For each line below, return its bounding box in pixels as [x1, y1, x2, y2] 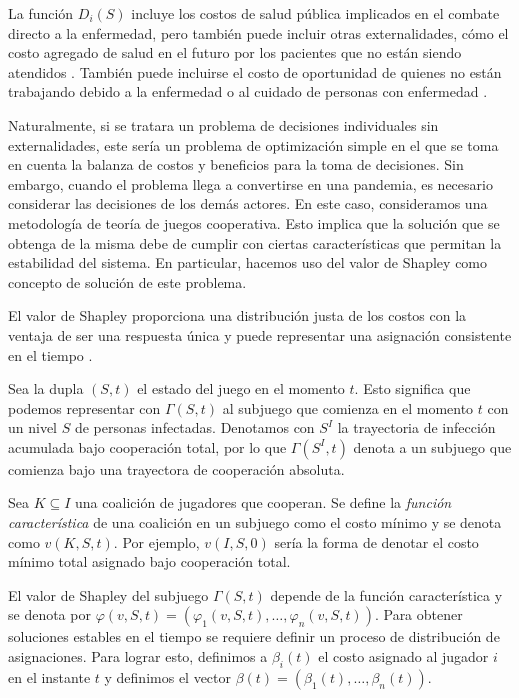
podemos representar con [8, 397, 161, 418]
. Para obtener [374, 604, 463, 625]
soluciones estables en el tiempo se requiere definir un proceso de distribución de [8, 626, 500, 647]
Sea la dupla [8, 378, 84, 399]
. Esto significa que [354, 378, 471, 399]
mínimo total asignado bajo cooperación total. [8, 551, 291, 572]
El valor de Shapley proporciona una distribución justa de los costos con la [8, 305, 467, 326]
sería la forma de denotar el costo [274, 531, 479, 552]
